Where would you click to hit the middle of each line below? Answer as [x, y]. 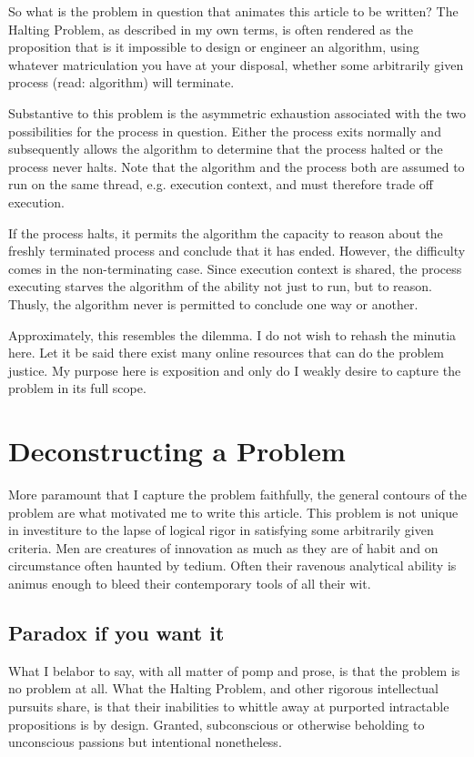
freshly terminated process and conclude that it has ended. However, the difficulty [237, 251]
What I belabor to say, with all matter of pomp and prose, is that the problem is [234, 670]
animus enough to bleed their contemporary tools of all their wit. [190, 583]
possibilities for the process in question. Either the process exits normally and [225, 131]
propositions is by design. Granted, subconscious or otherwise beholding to [217, 724]
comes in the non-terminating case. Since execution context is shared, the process [235, 268]
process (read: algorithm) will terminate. [121, 82]
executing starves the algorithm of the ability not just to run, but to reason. [220, 286]
